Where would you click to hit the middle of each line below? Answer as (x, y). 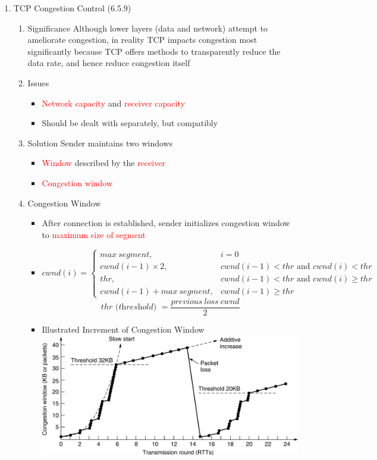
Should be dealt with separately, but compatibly (130, 123)
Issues (38, 82)
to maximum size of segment (94, 234)
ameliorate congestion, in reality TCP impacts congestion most (142, 40)
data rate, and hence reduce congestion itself (109, 63)
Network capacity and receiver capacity (113, 103)
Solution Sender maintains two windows (100, 143)
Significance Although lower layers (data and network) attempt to (148, 28)
